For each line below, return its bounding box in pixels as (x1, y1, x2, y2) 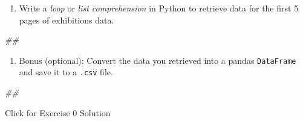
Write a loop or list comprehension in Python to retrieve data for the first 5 (19, 2, 299, 14)
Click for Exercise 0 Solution (5, 106, 111, 119)
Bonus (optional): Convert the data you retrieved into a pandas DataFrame (19, 54, 296, 66)
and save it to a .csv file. (19, 66, 113, 78)
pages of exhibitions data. (19, 13, 114, 26)
